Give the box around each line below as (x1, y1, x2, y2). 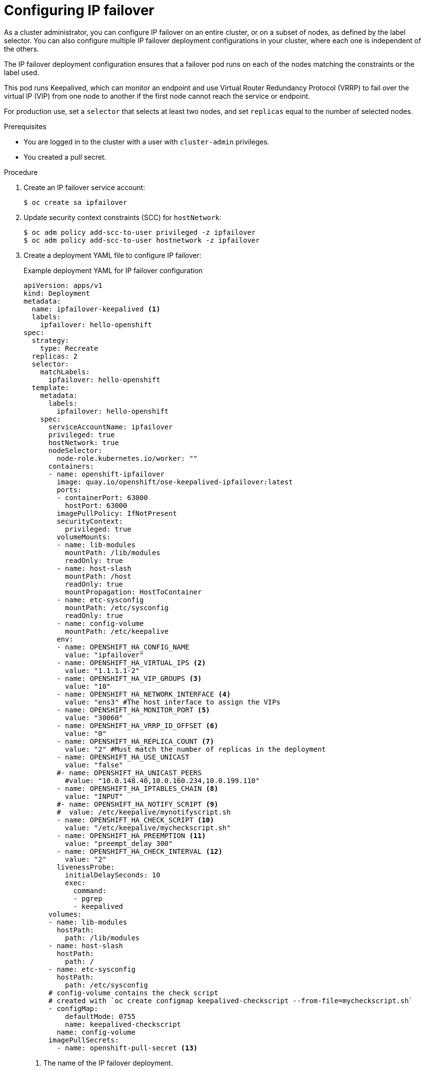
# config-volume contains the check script (48, 988, 219, 997)
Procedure (4, 168, 38, 176)
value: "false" (65, 761, 123, 769)
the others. (4, 44, 39, 53)
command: (73, 886, 107, 895)
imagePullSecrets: (48, 1036, 119, 1044)
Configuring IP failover (4, 2, 154, 19)
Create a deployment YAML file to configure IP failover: (24, 251, 201, 259)
